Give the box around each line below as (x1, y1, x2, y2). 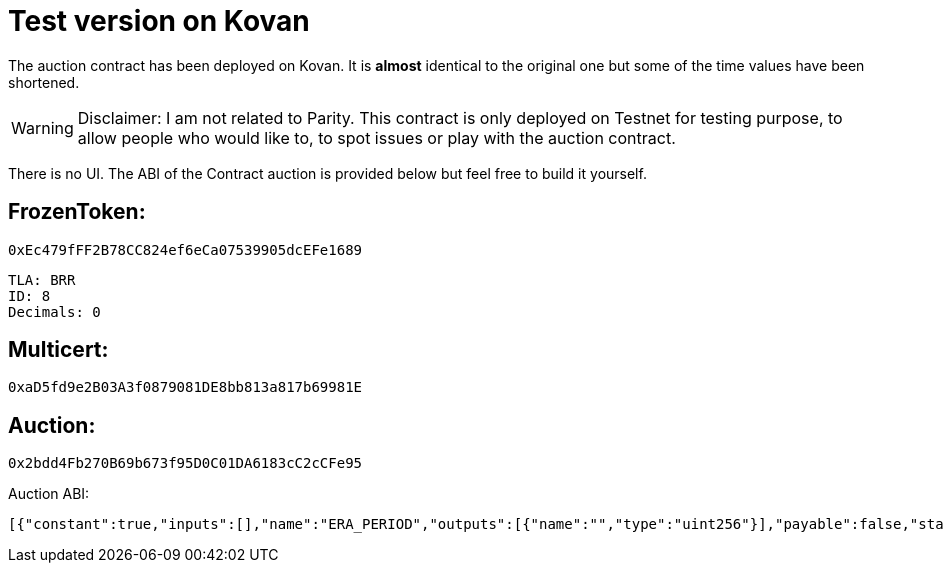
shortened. (8, 73, 80, 91)
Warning (11, 117, 74, 138)
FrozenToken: (8, 199, 146, 225)
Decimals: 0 (8, 303, 101, 320)
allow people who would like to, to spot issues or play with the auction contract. (77, 127, 676, 148)
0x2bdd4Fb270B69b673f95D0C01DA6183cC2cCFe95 (8, 455, 363, 472)
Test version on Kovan (8, 4, 310, 38)
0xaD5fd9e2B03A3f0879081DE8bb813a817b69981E (8, 379, 363, 396)
